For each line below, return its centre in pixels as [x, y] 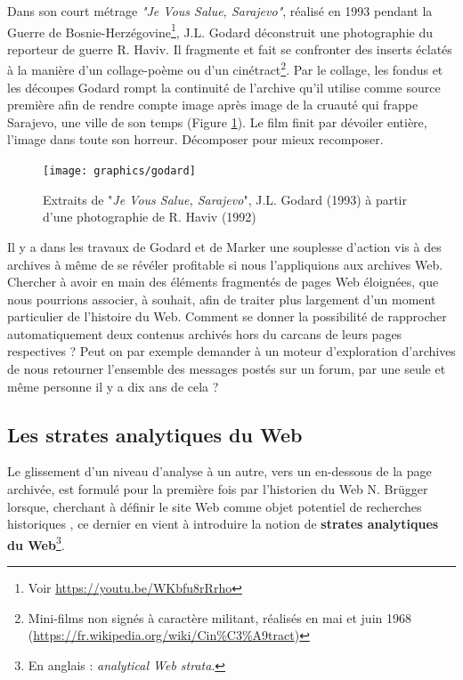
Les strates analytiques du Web [155, 434]
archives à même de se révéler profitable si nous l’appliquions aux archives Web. [225, 264]
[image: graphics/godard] [119, 171]
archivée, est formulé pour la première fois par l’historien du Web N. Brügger [218, 489]
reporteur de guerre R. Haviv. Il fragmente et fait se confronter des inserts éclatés [230, 49]
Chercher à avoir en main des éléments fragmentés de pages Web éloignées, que [223, 282]
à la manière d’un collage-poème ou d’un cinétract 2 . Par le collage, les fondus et [225, 69]
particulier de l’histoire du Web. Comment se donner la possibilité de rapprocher [227, 316]
